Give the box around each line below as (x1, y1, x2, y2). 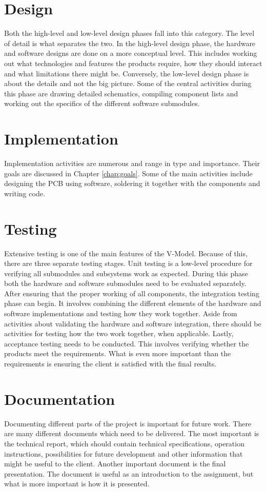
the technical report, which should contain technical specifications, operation (4, 438, 244, 448)
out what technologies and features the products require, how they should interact (4, 57, 262, 68)
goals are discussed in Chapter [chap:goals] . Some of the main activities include (4, 168, 253, 178)
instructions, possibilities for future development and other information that (4, 448, 243, 459)
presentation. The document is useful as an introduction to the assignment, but (4, 468, 254, 479)
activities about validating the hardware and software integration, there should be (4, 318, 261, 329)
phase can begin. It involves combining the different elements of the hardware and (4, 298, 261, 309)
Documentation (4, 388, 115, 409)
